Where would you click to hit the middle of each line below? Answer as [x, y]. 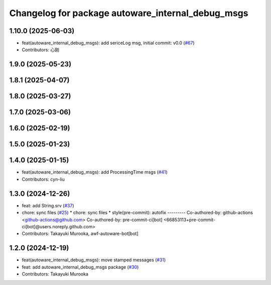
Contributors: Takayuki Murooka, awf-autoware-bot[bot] [80, 234]
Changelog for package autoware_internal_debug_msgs [129, 13]
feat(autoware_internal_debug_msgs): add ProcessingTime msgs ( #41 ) [95, 172]
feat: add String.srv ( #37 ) [48, 205]
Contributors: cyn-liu [43, 179]
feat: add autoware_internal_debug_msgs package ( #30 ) [80, 267]
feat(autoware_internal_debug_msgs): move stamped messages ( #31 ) [94, 260]
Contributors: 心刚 [41, 50]
